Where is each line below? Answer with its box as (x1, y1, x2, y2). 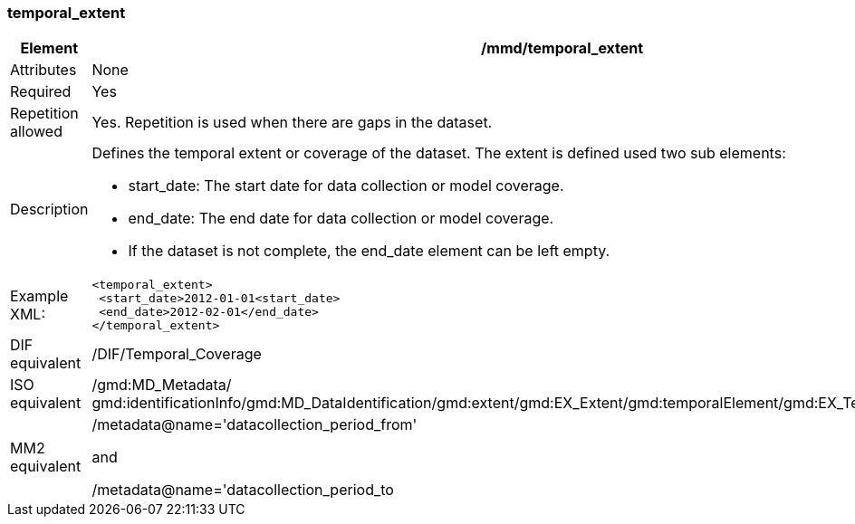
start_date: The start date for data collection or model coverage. (128, 176, 564, 195)
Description (10, 200, 89, 219)
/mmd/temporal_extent (481, 39, 644, 58)
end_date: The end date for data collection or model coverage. (128, 209, 554, 228)
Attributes (10, 61, 77, 80)
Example (10, 287, 69, 306)
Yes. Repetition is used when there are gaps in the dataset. (91, 113, 493, 132)
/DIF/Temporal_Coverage (91, 345, 262, 364)
